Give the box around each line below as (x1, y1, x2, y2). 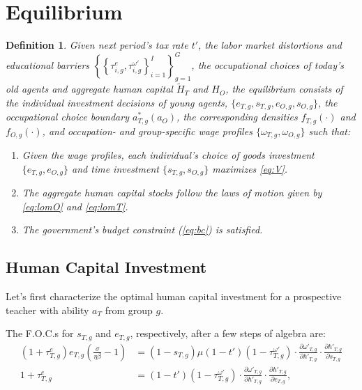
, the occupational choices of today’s (191, 58, 344, 72)
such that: (308, 123, 351, 138)
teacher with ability (6, 302, 89, 317)
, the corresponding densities (176, 109, 298, 124)
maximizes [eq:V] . (212, 161, 288, 175)
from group (105, 302, 153, 317)
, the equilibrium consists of (225, 81, 343, 96)
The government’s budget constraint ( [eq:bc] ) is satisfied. (22, 222, 263, 237)
